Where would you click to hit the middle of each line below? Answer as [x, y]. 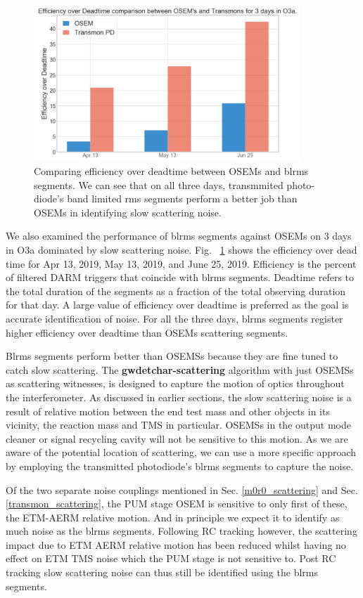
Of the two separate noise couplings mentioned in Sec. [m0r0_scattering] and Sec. [182, 489]
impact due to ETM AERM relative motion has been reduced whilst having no [176, 544]
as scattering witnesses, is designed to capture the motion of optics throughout [175, 383]
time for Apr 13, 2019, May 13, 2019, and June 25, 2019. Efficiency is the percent [181, 263]
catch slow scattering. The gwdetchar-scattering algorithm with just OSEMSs [180, 369]
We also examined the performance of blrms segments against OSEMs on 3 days [179, 236]
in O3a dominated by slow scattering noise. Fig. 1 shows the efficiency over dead [181, 249]
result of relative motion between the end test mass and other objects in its [168, 411]
